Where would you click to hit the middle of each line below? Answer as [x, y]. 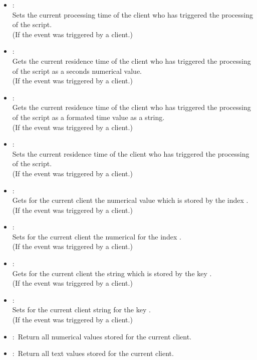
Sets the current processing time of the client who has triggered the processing [133, 14]
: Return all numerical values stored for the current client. [102, 336]
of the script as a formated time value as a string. [88, 117]
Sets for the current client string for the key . [81, 310]
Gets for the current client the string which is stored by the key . [112, 273]
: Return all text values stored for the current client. [93, 353]
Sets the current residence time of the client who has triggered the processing [131, 153]
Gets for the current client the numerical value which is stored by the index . [130, 200]
